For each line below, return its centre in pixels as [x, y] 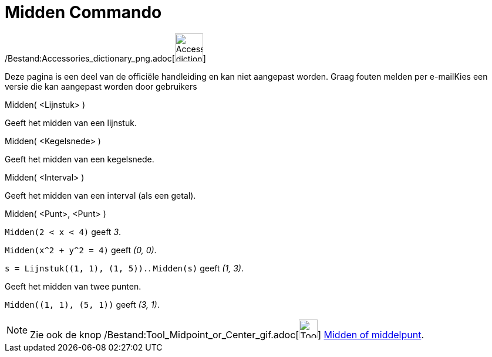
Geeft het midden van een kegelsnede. [80, 159]
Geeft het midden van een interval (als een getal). [100, 195]
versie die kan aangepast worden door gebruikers [101, 86]
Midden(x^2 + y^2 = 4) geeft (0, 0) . [81, 250]
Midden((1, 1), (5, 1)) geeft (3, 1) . [82, 304]
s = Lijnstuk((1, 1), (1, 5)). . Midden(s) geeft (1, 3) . [124, 268]
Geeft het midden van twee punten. [73, 286]
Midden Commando [83, 12]
